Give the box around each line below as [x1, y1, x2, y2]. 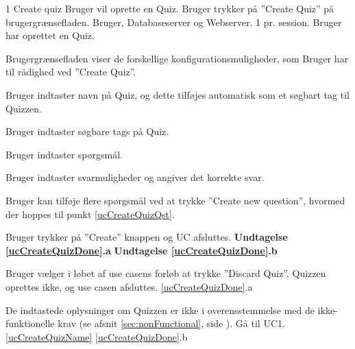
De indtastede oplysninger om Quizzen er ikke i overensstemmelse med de [5, 302, 315, 317]
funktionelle [5, 316, 55, 330]
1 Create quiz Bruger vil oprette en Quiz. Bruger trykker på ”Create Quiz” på [5, 1, 334, 15]
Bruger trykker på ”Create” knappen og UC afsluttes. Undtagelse [5, 230, 288, 244]
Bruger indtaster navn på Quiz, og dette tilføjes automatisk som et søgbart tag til [5, 87, 350, 101]
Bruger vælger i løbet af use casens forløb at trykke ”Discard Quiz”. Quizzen [5, 266, 326, 280]
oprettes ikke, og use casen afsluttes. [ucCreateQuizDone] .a [5, 279, 253, 293]
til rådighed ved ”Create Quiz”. [5, 64, 136, 79]
